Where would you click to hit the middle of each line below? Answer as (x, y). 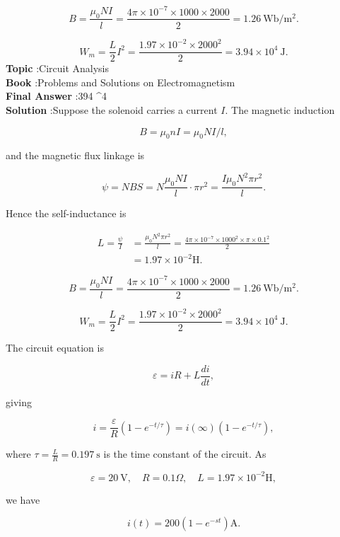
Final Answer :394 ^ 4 (56, 96)
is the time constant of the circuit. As (185, 454)
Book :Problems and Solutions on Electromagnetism (121, 82)
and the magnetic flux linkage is (75, 155)
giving (19, 402)
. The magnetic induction (280, 109)
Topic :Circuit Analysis (58, 68)
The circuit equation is (55, 348)
